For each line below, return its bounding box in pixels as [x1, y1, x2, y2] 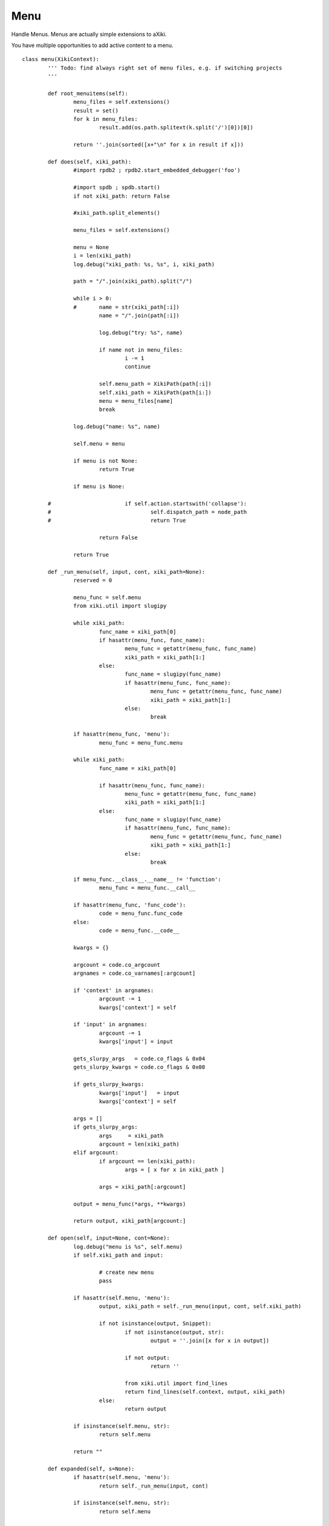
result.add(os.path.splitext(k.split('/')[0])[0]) [99, 124, 253, 131]
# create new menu [99, 1268, 154, 1276]
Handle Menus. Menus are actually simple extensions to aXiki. [11, 31, 167, 38]
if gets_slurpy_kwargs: [73, 1081, 144, 1088]
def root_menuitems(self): [48, 90, 129, 97]
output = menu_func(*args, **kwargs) [73, 1200, 186, 1207]
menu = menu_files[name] [99, 397, 174, 404]
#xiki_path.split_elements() [73, 209, 161, 217]
